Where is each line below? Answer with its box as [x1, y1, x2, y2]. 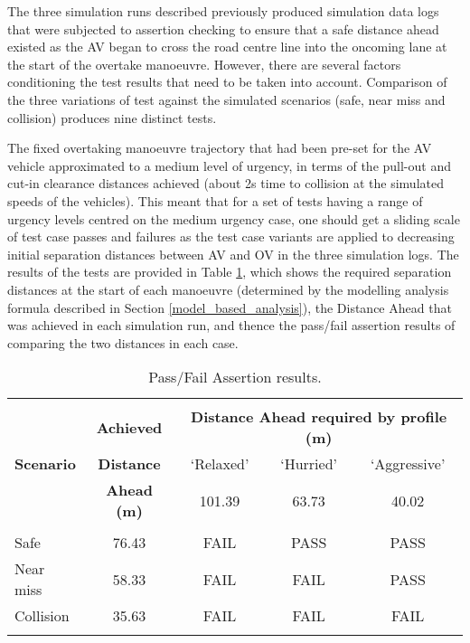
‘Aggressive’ [370, 453, 446, 475]
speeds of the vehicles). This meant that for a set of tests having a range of [7, 191, 423, 210]
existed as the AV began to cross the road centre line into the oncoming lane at [7, 37, 447, 56]
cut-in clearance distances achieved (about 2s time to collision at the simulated [7, 174, 444, 193]
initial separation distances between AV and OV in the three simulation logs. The [7, 244, 459, 263]
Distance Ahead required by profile [191, 406, 447, 428]
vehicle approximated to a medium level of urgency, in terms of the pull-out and [7, 156, 451, 175]
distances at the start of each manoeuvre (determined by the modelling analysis [7, 279, 449, 298]
